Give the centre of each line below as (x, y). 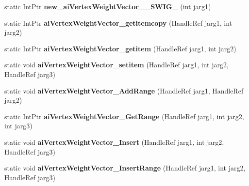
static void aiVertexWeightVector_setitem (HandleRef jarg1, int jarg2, (116, 65)
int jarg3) (18, 126)
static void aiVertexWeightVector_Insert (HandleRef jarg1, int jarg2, (114, 142)
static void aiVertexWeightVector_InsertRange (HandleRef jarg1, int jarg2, (125, 168)
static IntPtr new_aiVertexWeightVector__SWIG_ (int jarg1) (108, 6)
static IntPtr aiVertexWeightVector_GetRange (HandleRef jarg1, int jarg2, (124, 116)
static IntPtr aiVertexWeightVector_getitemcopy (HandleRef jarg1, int (118, 23)
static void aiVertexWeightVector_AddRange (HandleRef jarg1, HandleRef (124, 90)
